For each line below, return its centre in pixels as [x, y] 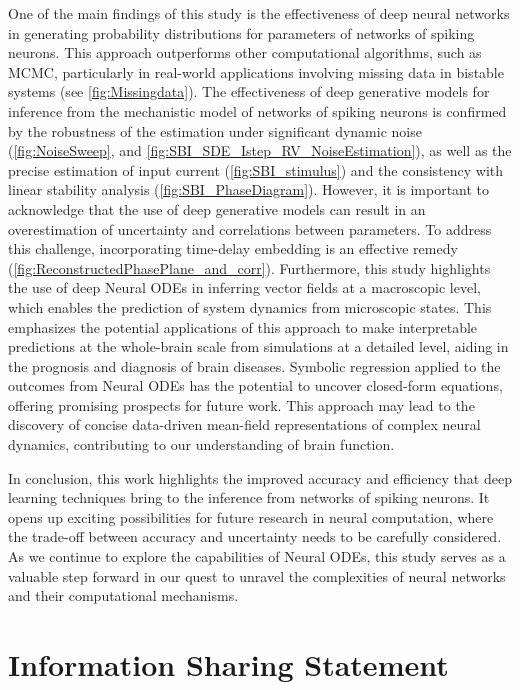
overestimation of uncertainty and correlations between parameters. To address [250, 228]
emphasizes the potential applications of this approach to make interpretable [243, 326]
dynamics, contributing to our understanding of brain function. [201, 444]
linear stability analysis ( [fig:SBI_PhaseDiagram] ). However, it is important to [249, 189]
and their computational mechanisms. [123, 595]
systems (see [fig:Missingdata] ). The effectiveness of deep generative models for [249, 91]
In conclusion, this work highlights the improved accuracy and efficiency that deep [260, 477]
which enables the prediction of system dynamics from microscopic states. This [250, 306]
